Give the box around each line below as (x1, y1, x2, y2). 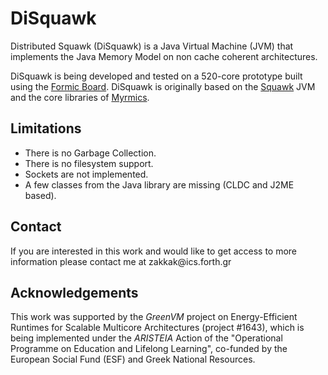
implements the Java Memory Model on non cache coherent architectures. (10, 50, 318, 62)
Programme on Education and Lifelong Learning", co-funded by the (10, 343, 288, 355)
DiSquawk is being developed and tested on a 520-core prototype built (10, 70, 303, 82)
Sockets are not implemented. (24, 168, 149, 180)
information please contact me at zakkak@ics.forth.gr (10, 255, 232, 267)
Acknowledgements (10, 284, 139, 301)
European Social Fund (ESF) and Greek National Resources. (10, 353, 256, 366)
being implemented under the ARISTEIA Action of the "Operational (10, 332, 283, 344)
